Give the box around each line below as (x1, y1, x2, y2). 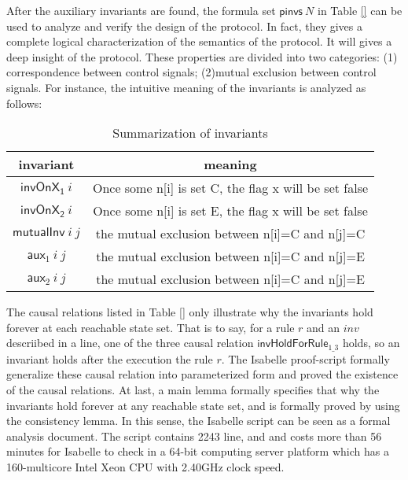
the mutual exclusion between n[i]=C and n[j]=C (95, 224, 366, 243)
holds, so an (342, 334, 400, 351)
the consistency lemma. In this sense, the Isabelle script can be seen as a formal (6, 412, 391, 429)
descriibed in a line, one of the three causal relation (6, 334, 254, 351)
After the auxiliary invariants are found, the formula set (6, 2, 276, 18)
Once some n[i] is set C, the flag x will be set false (92, 179, 369, 198)
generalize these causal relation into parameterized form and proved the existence (6, 366, 399, 382)
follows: (6, 94, 42, 111)
